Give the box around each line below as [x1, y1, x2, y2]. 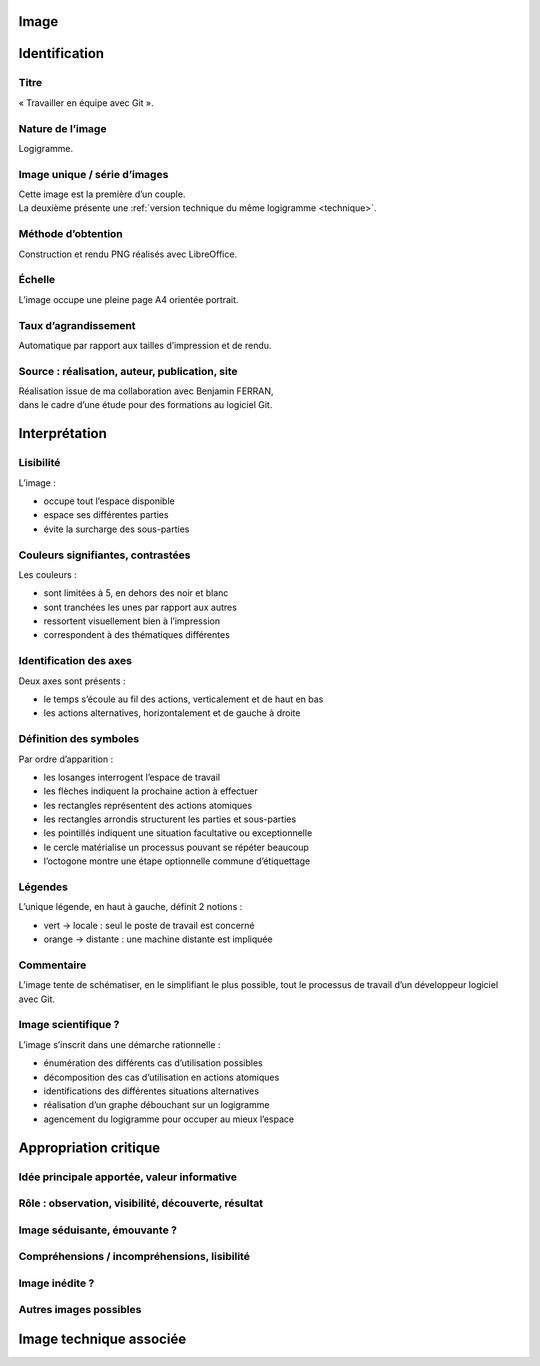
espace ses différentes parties [43, 509, 169, 521]
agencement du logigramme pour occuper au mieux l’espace [43, 1113, 295, 1125]
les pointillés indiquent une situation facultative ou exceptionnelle [43, 827, 313, 839]
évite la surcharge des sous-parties [43, 523, 190, 535]
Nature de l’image [18, 121, 107, 135]
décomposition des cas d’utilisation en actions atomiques [43, 1071, 280, 1083]
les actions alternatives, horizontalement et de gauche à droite [43, 707, 301, 719]
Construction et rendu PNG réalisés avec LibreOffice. [18, 248, 238, 260]
